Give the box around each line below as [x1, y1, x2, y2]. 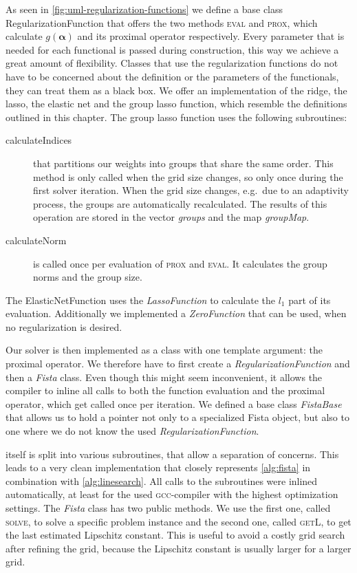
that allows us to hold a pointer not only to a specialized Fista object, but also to [6, 410, 349, 424]
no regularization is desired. [6, 319, 122, 334]
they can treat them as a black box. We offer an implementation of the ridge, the [6, 83, 347, 97]
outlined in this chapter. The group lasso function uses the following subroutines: [6, 109, 347, 124]
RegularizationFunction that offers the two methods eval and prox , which [6, 15, 318, 30]
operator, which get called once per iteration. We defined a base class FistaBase [6, 396, 342, 411]
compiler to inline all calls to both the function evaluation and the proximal [6, 383, 325, 398]
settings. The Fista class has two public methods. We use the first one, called [6, 501, 331, 515]
